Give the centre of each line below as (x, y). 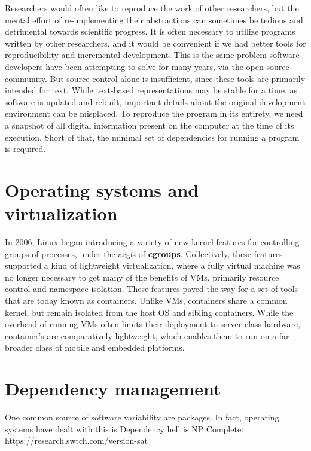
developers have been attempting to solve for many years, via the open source (147, 66)
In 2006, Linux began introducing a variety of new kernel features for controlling (152, 242)
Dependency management (113, 388)
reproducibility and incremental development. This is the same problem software (152, 55)
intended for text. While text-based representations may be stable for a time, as (151, 90)
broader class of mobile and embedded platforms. (95, 347)
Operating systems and (102, 189)
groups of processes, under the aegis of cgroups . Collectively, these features (144, 253)
